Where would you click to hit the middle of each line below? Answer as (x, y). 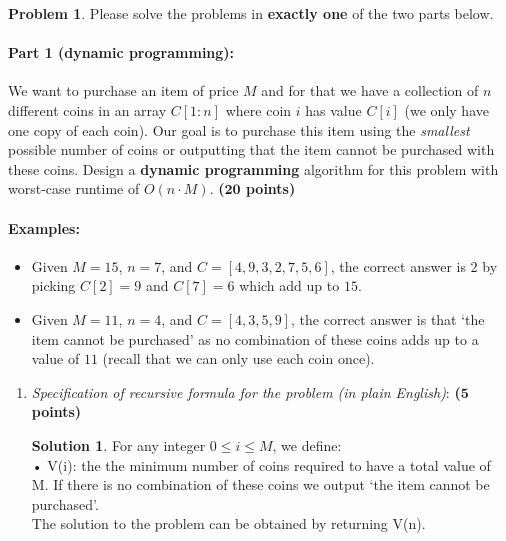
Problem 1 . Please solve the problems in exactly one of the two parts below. (251, 13)
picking (53, 285)
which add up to (289, 285)
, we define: (307, 444)
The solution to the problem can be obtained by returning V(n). (228, 523)
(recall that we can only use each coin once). (238, 358)
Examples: (44, 227)
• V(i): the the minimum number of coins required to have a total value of (261, 464)
